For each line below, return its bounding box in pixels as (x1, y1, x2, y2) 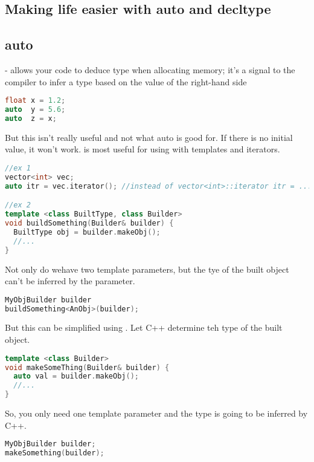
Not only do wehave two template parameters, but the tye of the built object (5, 262, 289, 275)
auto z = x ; (5, 114, 57, 123)
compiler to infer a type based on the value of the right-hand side (5, 75, 247, 88)
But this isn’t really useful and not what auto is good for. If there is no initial (5, 131, 293, 143)
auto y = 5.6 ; (5, 105, 66, 114)
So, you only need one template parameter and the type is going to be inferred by (5, 407, 308, 420)
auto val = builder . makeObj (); (13, 372, 139, 381)
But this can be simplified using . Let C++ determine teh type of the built (5, 321, 283, 334)
